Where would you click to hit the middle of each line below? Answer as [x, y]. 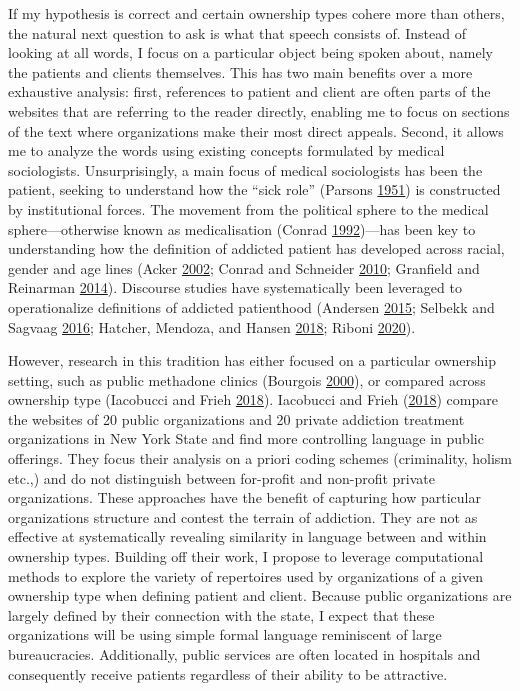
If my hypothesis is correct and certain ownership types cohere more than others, [256, 13]
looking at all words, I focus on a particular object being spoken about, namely [250, 52]
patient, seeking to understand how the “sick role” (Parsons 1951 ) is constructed [254, 189]
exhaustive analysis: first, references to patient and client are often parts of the [249, 91]
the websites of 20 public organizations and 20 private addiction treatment [236, 418]
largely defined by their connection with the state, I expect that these [221, 614]
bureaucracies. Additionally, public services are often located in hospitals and [244, 654]
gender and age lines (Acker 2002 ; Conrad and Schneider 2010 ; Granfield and [244, 267]
